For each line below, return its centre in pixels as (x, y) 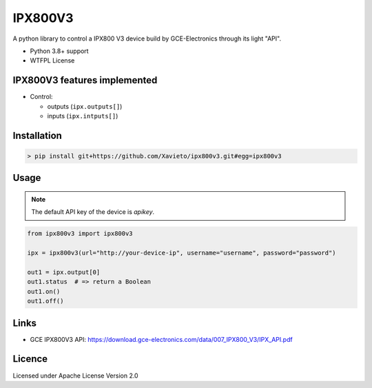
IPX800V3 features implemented (85, 80)
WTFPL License (52, 61)
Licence (30, 359)
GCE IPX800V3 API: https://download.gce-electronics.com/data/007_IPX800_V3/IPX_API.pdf (161, 339)
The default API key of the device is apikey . (93, 212)
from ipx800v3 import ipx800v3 (80, 234)
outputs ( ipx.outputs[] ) (85, 106)
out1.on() (44, 291)
